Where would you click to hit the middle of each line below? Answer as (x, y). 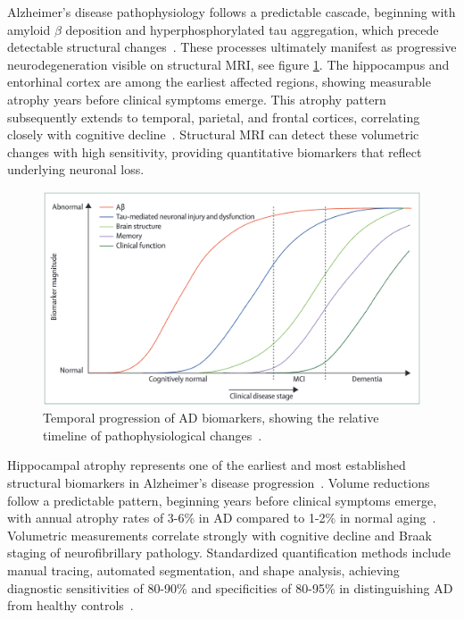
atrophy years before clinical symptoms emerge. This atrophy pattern (197, 99)
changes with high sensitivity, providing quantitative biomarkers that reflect (215, 151)
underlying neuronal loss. (76, 169)
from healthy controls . (70, 605)
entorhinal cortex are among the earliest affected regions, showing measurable (219, 82)
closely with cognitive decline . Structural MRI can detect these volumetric (213, 134)
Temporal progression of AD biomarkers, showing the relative (211, 418)
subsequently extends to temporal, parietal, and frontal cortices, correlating (214, 117)
